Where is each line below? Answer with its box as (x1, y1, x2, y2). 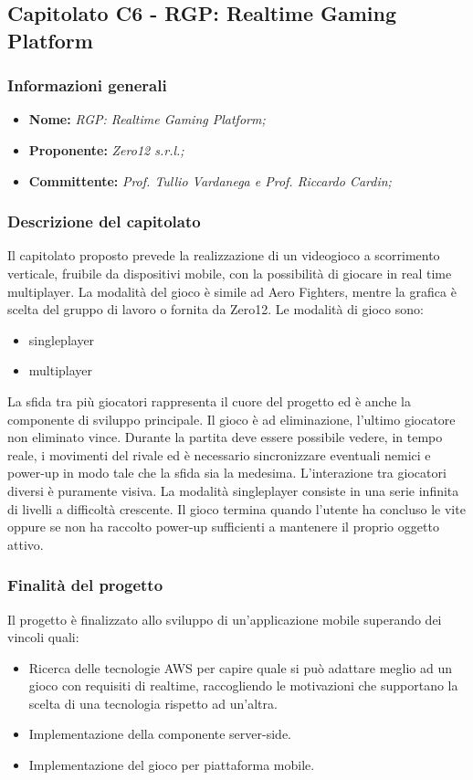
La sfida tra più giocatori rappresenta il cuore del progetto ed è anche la (7, 391, 411, 410)
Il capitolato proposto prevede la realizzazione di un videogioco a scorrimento (7, 246, 440, 265)
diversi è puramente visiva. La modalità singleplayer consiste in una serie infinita (7, 480, 459, 500)
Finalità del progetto (7, 574, 163, 596)
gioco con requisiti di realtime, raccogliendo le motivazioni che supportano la (28, 676, 458, 695)
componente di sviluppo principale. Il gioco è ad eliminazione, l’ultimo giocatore (7, 409, 456, 428)
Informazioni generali (7, 74, 167, 97)
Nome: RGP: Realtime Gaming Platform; (28, 110, 266, 129)
